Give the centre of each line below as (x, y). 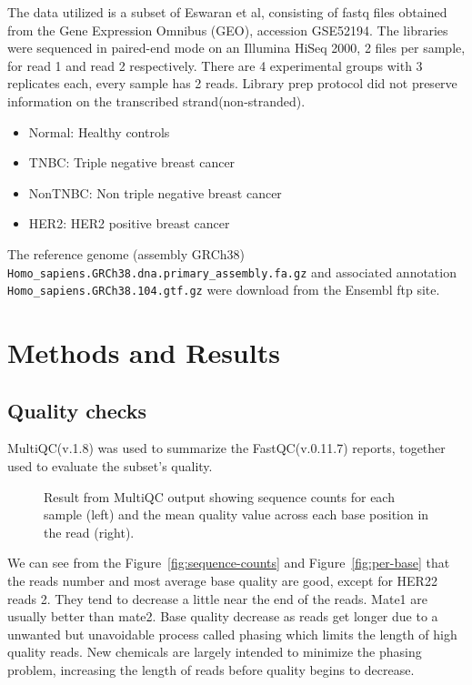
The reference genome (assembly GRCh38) (126, 253)
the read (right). (89, 532)
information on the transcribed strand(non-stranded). (156, 101)
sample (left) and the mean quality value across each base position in (236, 514)
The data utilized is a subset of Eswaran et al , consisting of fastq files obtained (227, 12)
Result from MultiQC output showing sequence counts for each (219, 496)
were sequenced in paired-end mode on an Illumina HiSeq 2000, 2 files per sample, (236, 48)
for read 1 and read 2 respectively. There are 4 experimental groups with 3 (215, 65)
